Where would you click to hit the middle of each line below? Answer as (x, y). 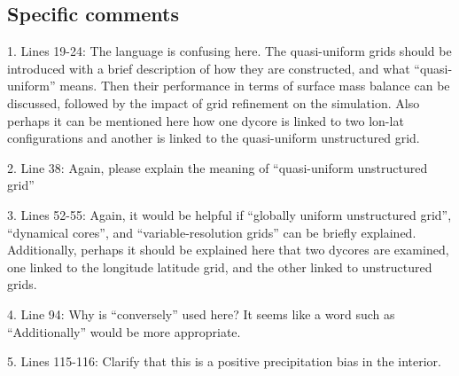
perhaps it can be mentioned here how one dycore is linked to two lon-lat (206, 120)
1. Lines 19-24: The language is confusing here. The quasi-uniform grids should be (229, 51)
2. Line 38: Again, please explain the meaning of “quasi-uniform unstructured (218, 167)
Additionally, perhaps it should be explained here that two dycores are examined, (228, 250)
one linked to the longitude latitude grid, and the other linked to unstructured (220, 266)
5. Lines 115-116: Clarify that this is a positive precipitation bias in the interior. (224, 361)
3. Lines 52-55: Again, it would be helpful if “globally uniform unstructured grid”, (229, 214)
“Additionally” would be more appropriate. (124, 331)
